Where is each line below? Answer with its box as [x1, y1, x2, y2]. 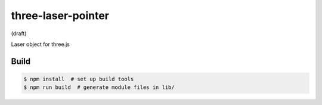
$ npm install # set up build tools [23, 75, 134, 82]
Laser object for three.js [11, 41, 70, 48]
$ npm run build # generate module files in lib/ [23, 84, 175, 91]
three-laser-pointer [11, 9, 110, 22]
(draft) [11, 30, 27, 37]
